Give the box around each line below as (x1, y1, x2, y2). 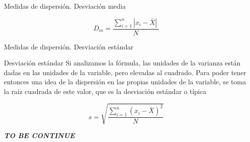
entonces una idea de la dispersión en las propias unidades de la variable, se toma (4, 77, 246, 87)
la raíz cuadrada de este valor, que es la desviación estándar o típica (4, 86, 206, 96)
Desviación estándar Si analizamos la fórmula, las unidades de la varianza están (4, 58, 241, 68)
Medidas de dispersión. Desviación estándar (4, 41, 133, 51)
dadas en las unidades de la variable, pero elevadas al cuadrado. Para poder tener (4, 67, 247, 77)
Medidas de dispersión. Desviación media (4, 1, 126, 11)
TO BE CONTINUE (4, 130, 75, 141)
